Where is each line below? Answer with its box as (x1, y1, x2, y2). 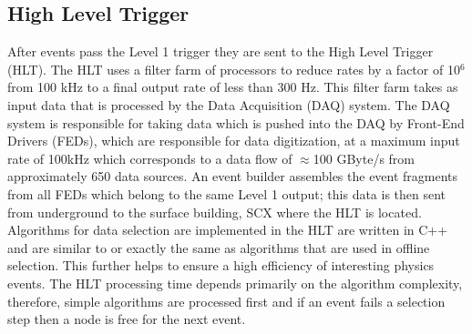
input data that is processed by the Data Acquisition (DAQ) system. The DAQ (7, 95, 450, 114)
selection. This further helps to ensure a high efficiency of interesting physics (7, 256, 435, 275)
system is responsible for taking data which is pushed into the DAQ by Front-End (7, 113, 465, 132)
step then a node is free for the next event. (7, 309, 246, 329)
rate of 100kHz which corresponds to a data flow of (7, 148, 292, 167)
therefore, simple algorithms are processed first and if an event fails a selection (7, 291, 446, 310)
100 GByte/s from (313, 148, 416, 167)
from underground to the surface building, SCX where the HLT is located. (7, 202, 422, 221)
